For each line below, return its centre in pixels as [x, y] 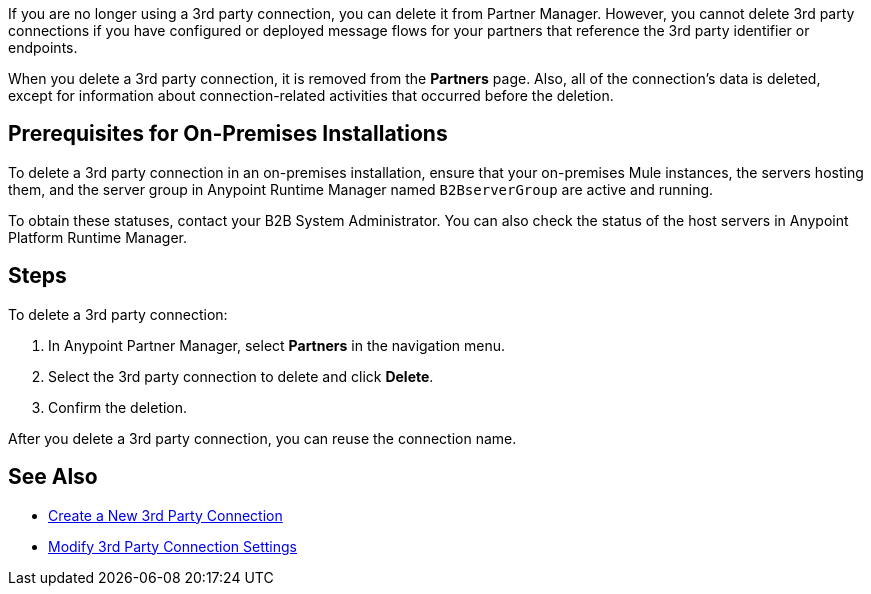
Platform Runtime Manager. [97, 237]
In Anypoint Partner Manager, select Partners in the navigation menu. [277, 345]
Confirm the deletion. [118, 407]
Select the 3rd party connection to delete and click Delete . [241, 376]
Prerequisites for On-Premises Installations [228, 134]
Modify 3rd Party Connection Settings [172, 546]
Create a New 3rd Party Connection [165, 515]
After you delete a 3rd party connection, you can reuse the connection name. [262, 438]
